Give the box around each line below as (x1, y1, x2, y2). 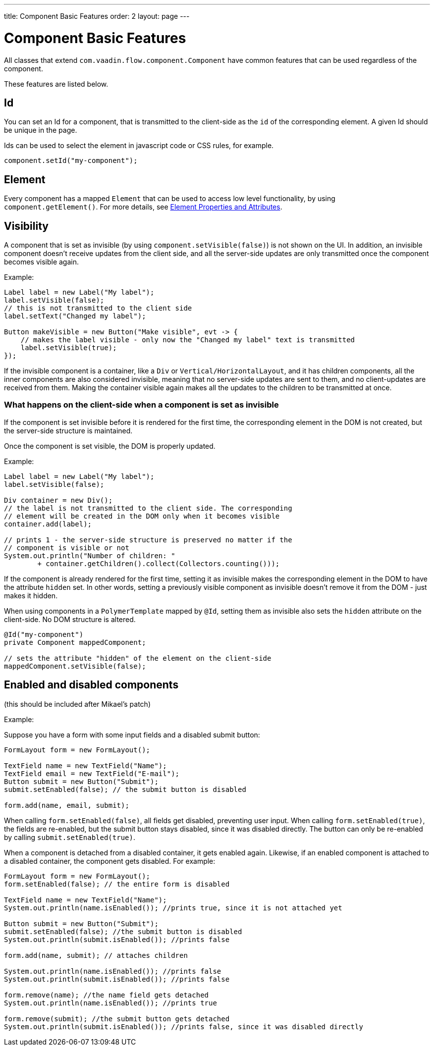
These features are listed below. (4, 79, 108, 88)
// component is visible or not (4, 543, 129, 552)
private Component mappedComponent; (4, 638, 146, 646)
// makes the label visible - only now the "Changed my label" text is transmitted (20, 336, 355, 344)
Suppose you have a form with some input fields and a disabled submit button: (4, 730, 260, 739)
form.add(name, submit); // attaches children (4, 951, 188, 959)
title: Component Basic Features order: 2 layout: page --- (4, 12, 190, 20)
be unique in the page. (4, 126, 77, 135)
